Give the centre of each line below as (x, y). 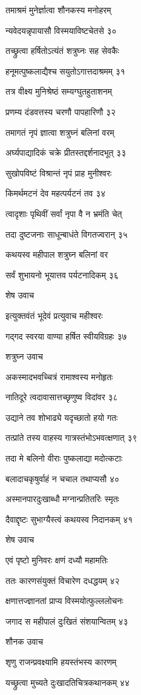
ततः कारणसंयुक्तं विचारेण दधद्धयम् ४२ (63, 580)
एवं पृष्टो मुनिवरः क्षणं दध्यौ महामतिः (57, 560)
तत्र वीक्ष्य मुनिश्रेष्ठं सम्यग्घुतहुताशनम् (59, 91)
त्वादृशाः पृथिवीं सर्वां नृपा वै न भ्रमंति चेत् (64, 213)
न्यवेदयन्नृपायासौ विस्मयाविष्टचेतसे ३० (61, 30)
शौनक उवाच (25, 641)
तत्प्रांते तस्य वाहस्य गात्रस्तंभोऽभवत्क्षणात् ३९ (71, 438)
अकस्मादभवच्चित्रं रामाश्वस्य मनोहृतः (59, 376)
